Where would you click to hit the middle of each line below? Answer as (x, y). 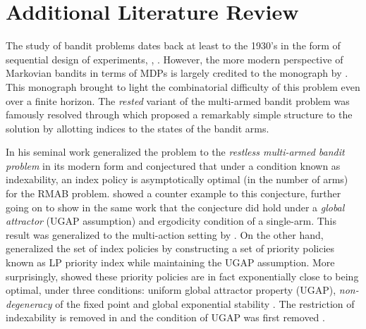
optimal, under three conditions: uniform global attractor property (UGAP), (171, 290)
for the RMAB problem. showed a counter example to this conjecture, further (173, 193)
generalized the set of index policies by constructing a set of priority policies (170, 248)
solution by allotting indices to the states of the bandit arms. (138, 128)
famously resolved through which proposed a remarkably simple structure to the (179, 114)
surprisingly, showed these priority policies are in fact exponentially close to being (182, 276)
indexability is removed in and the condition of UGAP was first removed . (165, 317)
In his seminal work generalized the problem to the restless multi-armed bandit (175, 152)
